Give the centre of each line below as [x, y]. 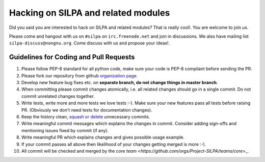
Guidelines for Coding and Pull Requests [72, 57]
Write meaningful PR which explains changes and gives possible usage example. [103, 138]
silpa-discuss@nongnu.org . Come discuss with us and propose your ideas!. [89, 43]
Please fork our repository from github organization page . [79, 75]
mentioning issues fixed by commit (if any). [65, 130]
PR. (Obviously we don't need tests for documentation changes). [87, 110]
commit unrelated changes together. [58, 96]
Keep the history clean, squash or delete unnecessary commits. [86, 116]
